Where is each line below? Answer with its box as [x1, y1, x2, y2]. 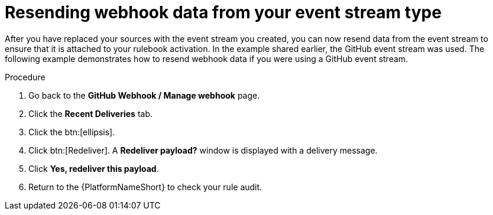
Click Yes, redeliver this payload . [28, 163, 159, 174]
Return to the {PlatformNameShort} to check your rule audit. [28, 181, 262, 192]
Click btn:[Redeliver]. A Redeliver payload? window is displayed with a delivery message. [28, 145, 378, 155]
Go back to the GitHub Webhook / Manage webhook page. [28, 90, 260, 100]
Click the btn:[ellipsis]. [28, 126, 115, 137]
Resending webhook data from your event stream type [5, 2, 442, 22]
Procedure [5, 71, 46, 82]
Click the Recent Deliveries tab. [28, 108, 153, 119]
